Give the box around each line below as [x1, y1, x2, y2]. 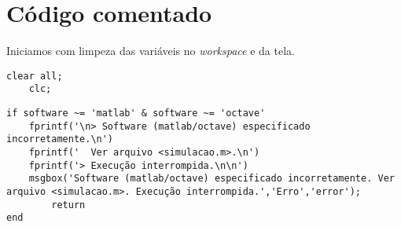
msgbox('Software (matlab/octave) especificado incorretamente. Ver [28, 173, 395, 185]
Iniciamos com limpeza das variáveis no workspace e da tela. [6, 42, 295, 59]
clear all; [6, 70, 63, 82]
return [51, 199, 86, 211]
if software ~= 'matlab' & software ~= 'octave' [6, 108, 266, 119]
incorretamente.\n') [6, 134, 114, 145]
